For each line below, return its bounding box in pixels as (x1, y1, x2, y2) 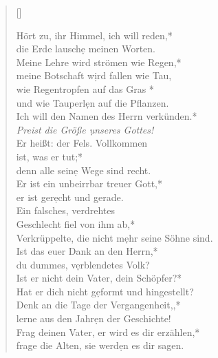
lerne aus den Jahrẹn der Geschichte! (16, 311, 171, 326)
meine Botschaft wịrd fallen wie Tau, (16, 68, 172, 83)
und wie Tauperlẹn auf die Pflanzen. (16, 95, 169, 109)
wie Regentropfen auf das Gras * (16, 81, 154, 96)
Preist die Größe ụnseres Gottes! (16, 122, 154, 136)
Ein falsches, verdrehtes (16, 203, 116, 218)
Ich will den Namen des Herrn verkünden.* (16, 109, 197, 123)
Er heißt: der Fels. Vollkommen (16, 136, 148, 150)
